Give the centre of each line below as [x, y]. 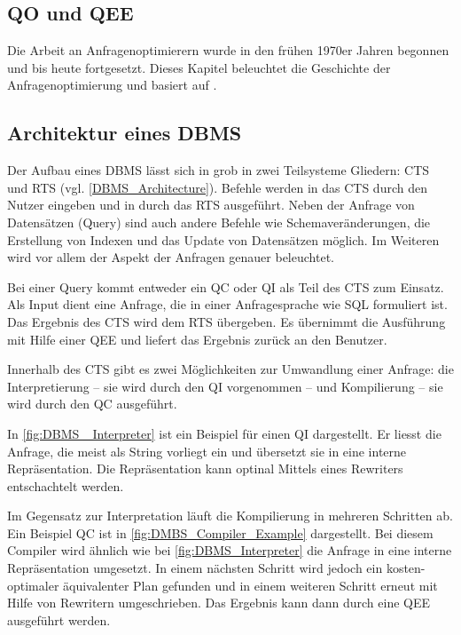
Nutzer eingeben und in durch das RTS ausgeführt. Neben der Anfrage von [211, 205]
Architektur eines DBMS [125, 133]
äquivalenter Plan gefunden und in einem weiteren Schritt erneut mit [250, 585]
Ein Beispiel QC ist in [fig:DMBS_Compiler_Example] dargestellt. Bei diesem [220, 532]
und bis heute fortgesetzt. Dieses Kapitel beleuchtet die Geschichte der [199, 67]
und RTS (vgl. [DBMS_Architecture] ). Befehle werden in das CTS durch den [217, 187]
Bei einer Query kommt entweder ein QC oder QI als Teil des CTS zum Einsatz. [226, 286]
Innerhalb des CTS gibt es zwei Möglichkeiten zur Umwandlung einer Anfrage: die [230, 369]
